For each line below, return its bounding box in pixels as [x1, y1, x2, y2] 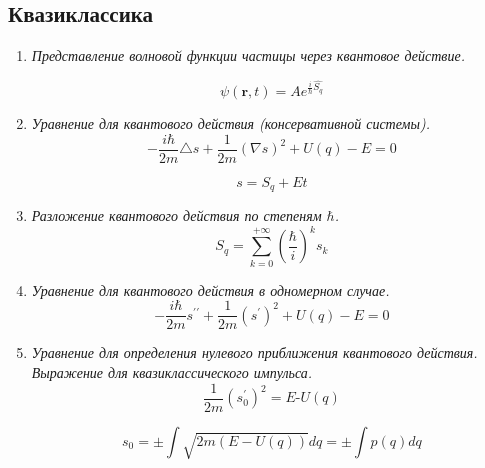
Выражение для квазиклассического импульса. [31, 362, 313, 383]
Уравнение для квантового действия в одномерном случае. [31, 279, 390, 300]
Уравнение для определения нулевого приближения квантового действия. [31, 342, 478, 363]
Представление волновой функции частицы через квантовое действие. [31, 45, 465, 66]
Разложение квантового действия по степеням [31, 205, 322, 226]
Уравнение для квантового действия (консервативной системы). [31, 113, 431, 134]
